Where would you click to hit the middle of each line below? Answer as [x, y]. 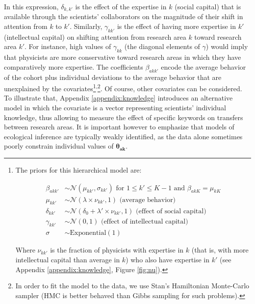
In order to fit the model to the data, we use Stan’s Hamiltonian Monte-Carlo [132, 286]
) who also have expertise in [168, 259]
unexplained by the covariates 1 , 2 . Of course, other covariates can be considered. [123, 88]
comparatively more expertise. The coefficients [74, 66]
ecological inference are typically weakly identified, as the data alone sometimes [123, 136]
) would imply [227, 46]
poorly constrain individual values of [59, 146]
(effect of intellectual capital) [144, 221]
